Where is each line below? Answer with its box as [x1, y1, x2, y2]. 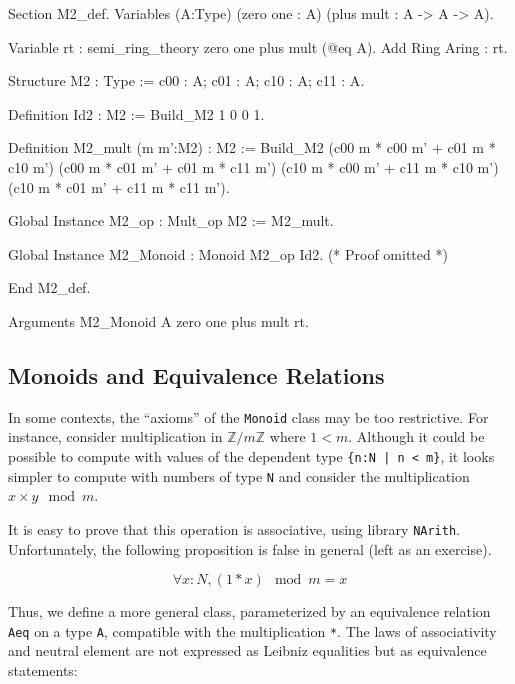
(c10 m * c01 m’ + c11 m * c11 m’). [8, 176, 230, 197]
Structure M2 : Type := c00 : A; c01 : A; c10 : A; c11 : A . [8, 70, 365, 91]
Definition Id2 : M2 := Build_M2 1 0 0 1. [8, 103, 265, 124]
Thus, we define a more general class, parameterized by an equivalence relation [8, 601, 491, 622]
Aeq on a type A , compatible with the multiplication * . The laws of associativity [8, 620, 497, 641]
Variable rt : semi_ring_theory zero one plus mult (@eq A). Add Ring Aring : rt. [8, 36, 508, 57]
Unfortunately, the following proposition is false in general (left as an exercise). [8, 538, 492, 559]
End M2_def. [8, 277, 91, 298]
